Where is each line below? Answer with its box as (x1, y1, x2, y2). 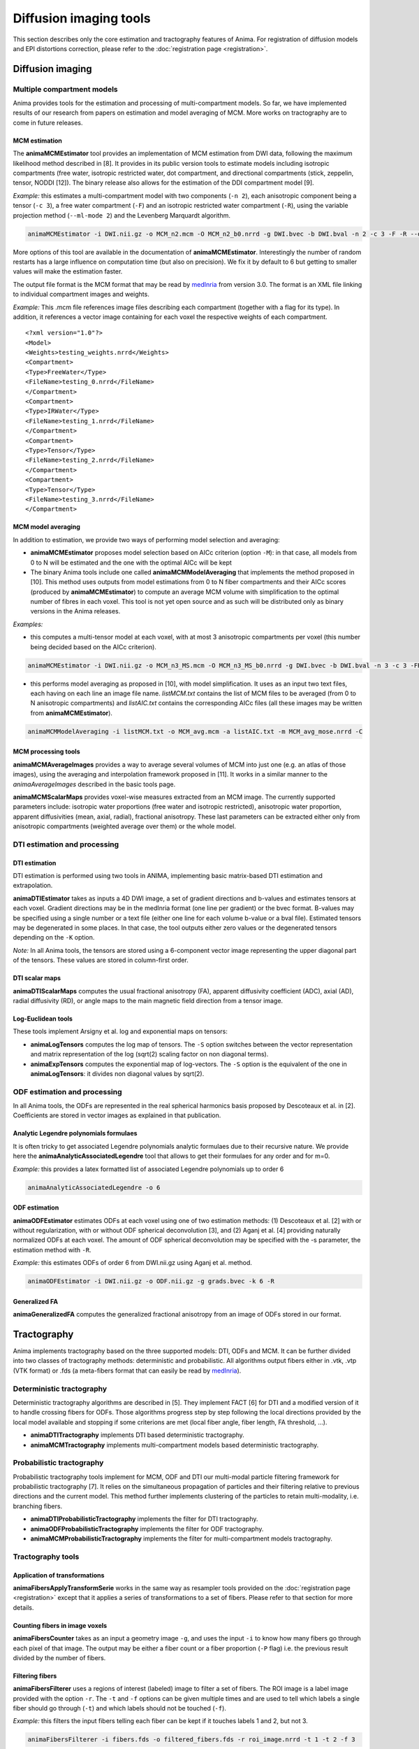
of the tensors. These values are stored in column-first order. (13, 956, 189, 965)
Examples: (13, 620, 43, 628)
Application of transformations (13, 1571, 105, 1579)
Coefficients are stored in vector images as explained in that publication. (13, 1111, 221, 1119)
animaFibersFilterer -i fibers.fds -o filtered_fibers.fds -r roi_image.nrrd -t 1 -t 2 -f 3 (27, 1736, 355, 1743)
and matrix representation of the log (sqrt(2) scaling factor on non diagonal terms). (30, 1050, 269, 1058)
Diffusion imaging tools (13, 10, 151, 26)
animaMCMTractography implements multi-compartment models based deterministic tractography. (30, 1440, 319, 1449)
